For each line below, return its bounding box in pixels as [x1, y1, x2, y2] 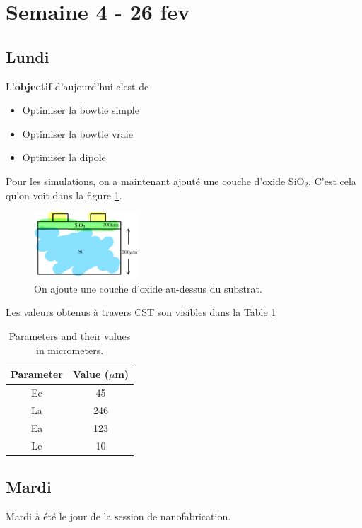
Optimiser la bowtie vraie [22, 126, 133, 141]
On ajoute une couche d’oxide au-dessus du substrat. [34, 281, 262, 295]
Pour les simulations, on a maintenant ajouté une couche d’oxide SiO [6, 173, 305, 188]
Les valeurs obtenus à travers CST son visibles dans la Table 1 [6, 305, 276, 319]
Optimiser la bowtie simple [22, 102, 139, 117]
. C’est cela [308, 173, 356, 188]
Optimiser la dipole [22, 150, 106, 165]
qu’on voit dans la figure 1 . [6, 187, 122, 202]
